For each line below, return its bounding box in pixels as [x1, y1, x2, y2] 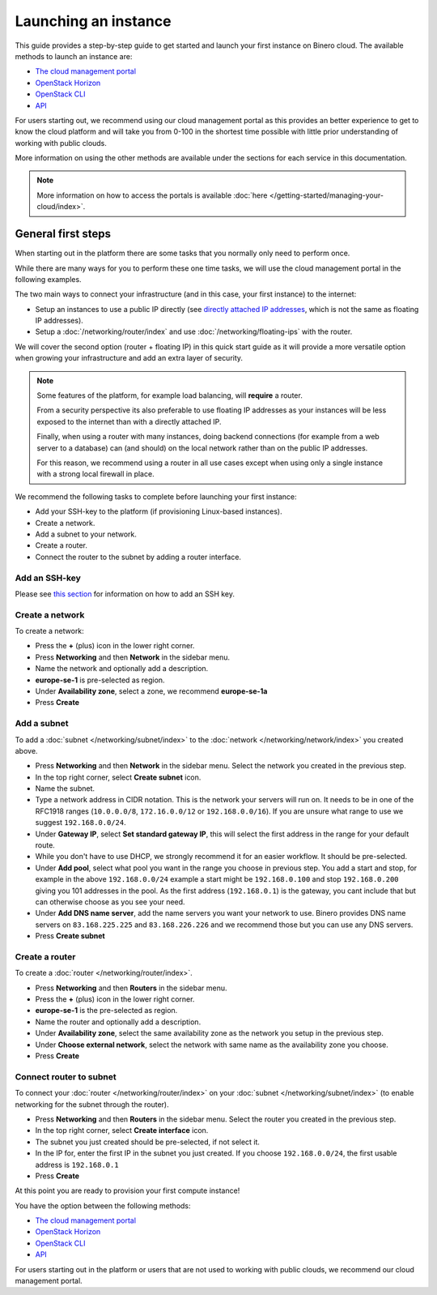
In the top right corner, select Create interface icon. [35, 1126, 209, 1135]
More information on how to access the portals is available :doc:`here [36, 190, 268, 200]
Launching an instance [15, 12, 172, 30]
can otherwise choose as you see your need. [35, 896, 185, 907]
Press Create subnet [35, 931, 105, 941]
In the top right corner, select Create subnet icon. [35, 772, 202, 782]
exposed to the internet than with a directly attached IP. [36, 417, 222, 426]
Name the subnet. [35, 784, 95, 793]
